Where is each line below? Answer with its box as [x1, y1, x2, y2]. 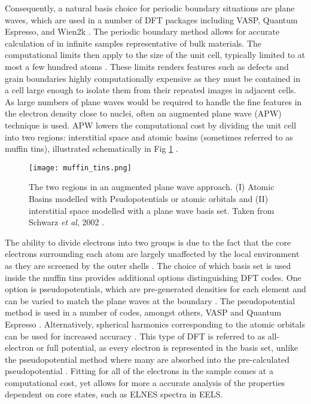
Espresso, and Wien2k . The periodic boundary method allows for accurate [5, 25, 280, 38]
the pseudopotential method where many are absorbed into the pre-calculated [5, 353, 289, 365]
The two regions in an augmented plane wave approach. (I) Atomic [29, 180, 275, 193]
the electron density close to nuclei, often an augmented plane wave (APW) [5, 107, 282, 120]
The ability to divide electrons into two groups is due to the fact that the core [5, 235, 291, 248]
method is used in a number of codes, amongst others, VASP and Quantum [5, 306, 282, 319]
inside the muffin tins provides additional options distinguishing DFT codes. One [5, 271, 301, 283]
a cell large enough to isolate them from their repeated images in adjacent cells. [5, 84, 297, 96]
